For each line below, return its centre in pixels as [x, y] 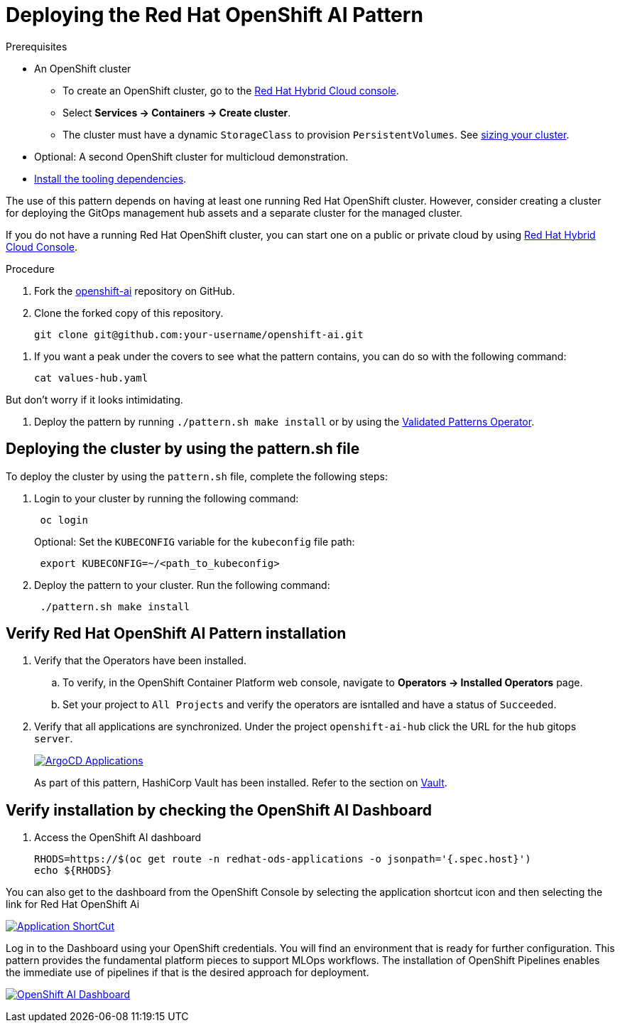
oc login [64, 520]
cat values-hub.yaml [91, 378]
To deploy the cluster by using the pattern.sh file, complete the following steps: [197, 476]
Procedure [30, 269]
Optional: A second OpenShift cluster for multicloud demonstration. [191, 156]
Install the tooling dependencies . [110, 178]
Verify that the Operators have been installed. [140, 661]
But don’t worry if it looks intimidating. [94, 399]
